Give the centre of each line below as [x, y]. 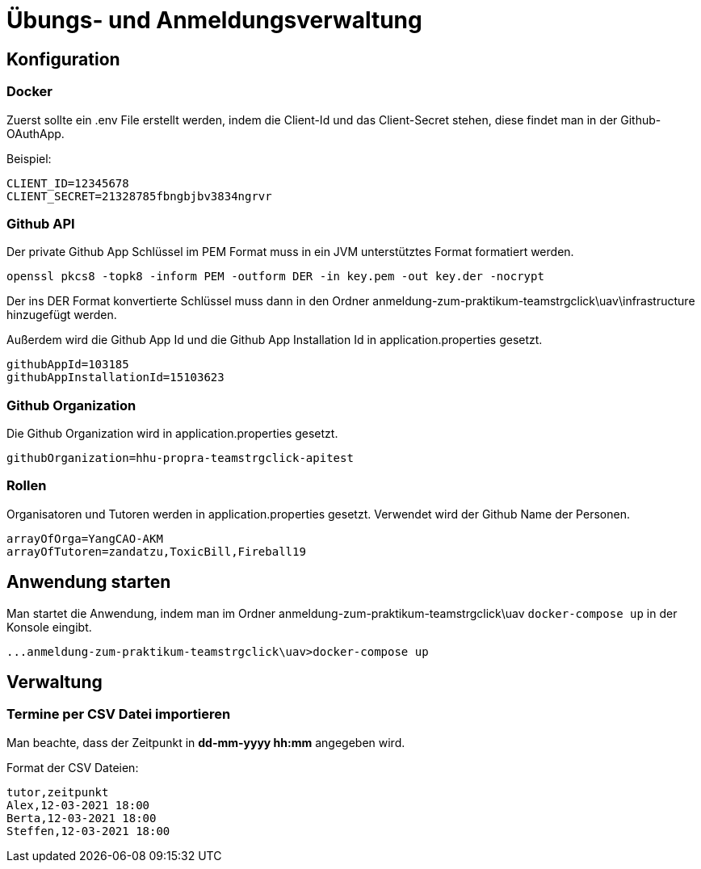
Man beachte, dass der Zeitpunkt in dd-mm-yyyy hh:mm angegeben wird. [206, 742]
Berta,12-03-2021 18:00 [82, 818]
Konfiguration [63, 59]
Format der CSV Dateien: [73, 767]
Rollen [27, 486]
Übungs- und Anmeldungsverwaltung [214, 20]
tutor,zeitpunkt [58, 792]
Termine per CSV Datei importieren [119, 714]
